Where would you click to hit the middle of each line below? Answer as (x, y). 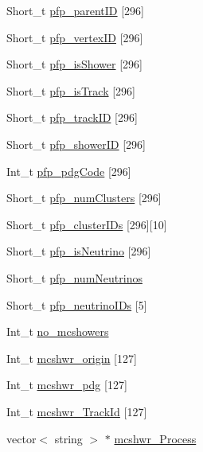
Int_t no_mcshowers (58, 331)
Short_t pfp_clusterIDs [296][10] (87, 224)
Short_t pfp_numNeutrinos (74, 277)
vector (21, 438)
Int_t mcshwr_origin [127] (72, 358)
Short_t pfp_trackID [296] (72, 117)
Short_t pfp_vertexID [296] (75, 37)
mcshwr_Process (155, 438)
